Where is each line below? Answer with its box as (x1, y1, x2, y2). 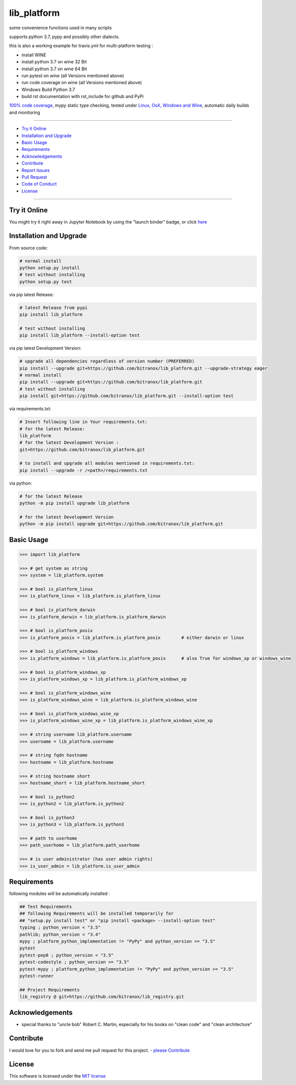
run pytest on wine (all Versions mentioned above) (21, 72, 124, 79)
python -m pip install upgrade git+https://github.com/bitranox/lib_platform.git (19, 521, 224, 527)
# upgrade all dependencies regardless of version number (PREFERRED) (19, 359, 195, 364)
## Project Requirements (19, 987, 80, 992)
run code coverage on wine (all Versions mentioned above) (21, 80, 142, 86)
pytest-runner (19, 973, 54, 979)
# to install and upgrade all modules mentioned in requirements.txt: (19, 461, 195, 466)
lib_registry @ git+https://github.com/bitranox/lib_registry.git (19, 994, 184, 999)
